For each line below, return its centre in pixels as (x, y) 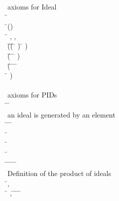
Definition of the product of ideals (59, 173)
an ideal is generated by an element (61, 114)
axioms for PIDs (32, 95)
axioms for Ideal (32, 6)
